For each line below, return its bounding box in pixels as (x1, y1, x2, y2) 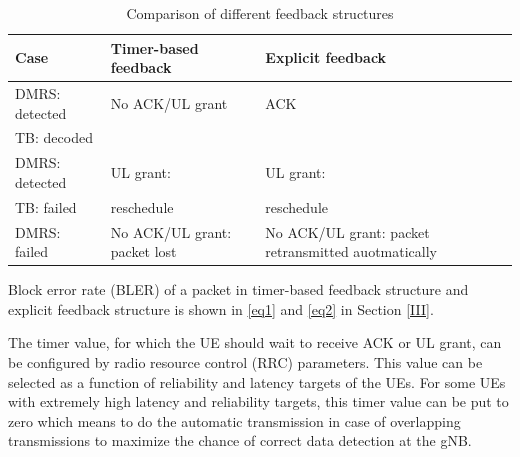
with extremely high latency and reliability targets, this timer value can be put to (8, 391, 509, 412)
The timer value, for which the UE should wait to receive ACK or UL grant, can (8, 332, 502, 353)
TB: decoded (15, 127, 93, 148)
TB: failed (15, 196, 77, 217)
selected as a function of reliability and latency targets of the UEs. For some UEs (8, 371, 506, 392)
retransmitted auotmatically (265, 241, 437, 262)
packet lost (110, 241, 177, 262)
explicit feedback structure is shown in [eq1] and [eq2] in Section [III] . (8, 298, 434, 319)
